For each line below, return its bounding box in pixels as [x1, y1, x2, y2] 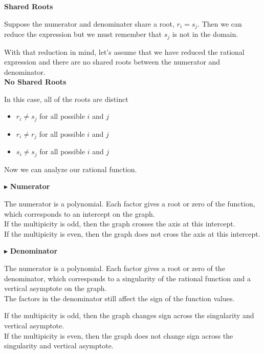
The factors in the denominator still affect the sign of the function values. [4, 293, 235, 303]
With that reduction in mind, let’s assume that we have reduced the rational [4, 46, 245, 57]
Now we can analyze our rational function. [4, 163, 137, 174]
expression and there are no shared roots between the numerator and [4, 56, 221, 67]
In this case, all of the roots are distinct [4, 93, 128, 104]
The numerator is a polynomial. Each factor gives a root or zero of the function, [4, 198, 255, 209]
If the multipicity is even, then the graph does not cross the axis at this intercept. [4, 228, 260, 239]
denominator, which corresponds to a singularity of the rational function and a [4, 273, 251, 283]
